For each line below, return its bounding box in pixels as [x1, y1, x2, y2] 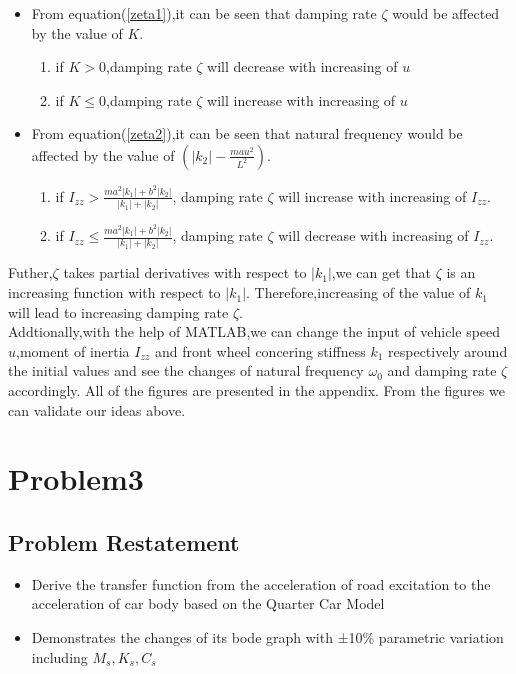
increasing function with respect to [8, 282, 221, 303]
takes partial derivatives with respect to [63, 262, 307, 283]
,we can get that [331, 262, 431, 283]
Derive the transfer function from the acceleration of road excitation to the [31, 573, 491, 594]
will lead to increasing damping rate [8, 301, 229, 322]
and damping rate [387, 360, 497, 381]
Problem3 [8, 458, 144, 499]
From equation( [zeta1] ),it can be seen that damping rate [31, 3, 377, 23]
